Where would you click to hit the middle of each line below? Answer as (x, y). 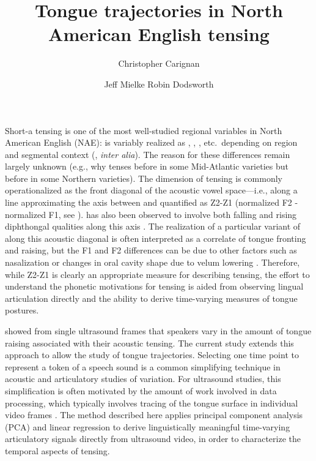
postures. (22, 310)
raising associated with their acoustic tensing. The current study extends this (149, 343)
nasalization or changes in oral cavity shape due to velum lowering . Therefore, (152, 262)
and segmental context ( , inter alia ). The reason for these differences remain (148, 154)
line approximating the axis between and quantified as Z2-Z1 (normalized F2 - (152, 202)
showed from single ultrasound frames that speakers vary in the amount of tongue (158, 331)
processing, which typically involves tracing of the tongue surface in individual (152, 403)
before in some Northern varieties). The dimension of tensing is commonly (144, 178)
